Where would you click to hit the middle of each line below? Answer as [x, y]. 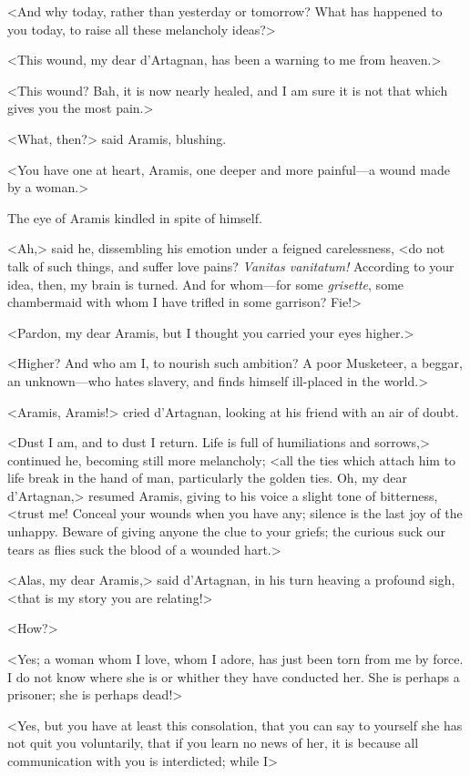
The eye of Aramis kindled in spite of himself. [135, 217]
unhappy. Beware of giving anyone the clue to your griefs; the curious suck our [226, 531]
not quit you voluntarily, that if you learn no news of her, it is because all [213, 743]
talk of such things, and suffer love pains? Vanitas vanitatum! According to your [231, 265]
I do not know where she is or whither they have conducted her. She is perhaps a [234, 676]
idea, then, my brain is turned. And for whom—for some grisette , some [206, 284]
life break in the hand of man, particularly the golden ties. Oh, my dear [207, 478]
